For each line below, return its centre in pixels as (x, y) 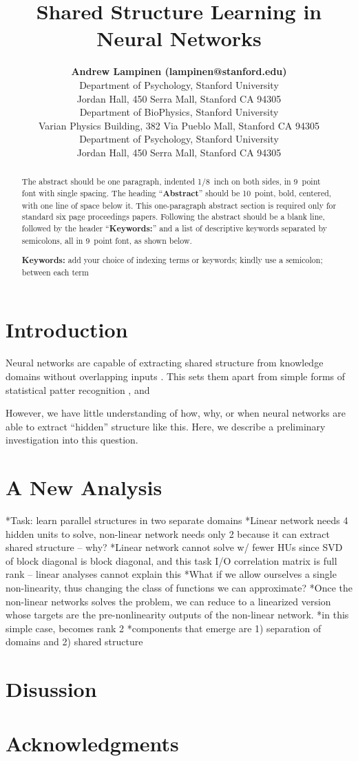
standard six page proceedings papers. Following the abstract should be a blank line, (173, 217)
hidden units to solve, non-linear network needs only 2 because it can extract (168, 533)
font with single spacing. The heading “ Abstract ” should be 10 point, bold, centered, (177, 193)
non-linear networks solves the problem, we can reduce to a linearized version (168, 601)
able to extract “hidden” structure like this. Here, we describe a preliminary (166, 426)
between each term (55, 272)
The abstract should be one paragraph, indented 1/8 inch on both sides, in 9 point (171, 181)
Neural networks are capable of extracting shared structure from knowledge (165, 363)
